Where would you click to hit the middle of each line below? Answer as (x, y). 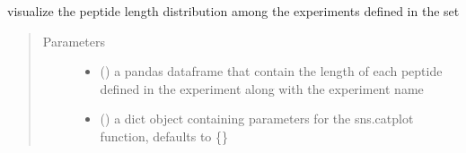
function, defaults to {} (164, 136)
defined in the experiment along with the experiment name (262, 88)
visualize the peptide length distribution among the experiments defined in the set (233, 11)
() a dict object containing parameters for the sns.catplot (257, 119)
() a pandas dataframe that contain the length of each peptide (271, 71)
